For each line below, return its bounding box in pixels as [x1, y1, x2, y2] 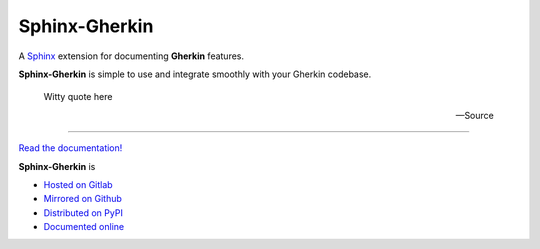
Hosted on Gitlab [43, 178, 114, 190]
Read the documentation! [18, 142, 123, 154]
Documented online [43, 221, 125, 233]
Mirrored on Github [43, 193, 122, 205]
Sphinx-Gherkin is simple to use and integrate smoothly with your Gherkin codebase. [18, 68, 372, 80]
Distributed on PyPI [43, 206, 124, 219]
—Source [455, 109, 494, 121]
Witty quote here [43, 91, 113, 103]
